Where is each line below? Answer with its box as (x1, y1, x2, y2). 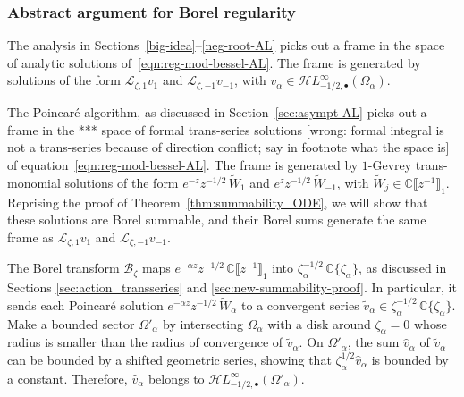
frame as (7, 227, 54, 246)
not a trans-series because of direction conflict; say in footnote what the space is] (7, 138, 450, 156)
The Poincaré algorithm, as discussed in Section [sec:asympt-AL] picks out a (7, 103, 427, 122)
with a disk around (267, 314, 371, 333)
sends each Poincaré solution (7, 295, 164, 314)
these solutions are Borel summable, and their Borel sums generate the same (7, 210, 426, 229)
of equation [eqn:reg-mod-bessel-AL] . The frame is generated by (7, 155, 359, 173)
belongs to (148, 368, 205, 387)
